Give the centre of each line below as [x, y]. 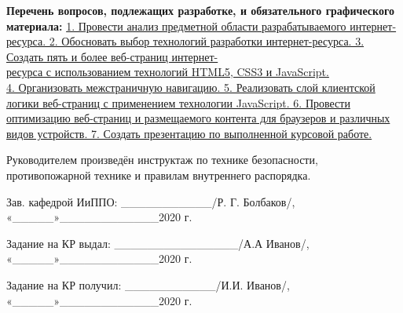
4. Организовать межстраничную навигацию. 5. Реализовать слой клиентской [191, 87]
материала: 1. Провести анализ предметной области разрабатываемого [176, 25]
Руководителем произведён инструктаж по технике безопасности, [162, 160]
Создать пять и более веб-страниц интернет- [112, 56]
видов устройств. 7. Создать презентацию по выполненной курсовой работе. [189, 133]
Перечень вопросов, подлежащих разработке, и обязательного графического [200, 10]
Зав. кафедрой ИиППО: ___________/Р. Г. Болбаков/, [151, 201]
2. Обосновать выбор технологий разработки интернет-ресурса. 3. [207, 41]
